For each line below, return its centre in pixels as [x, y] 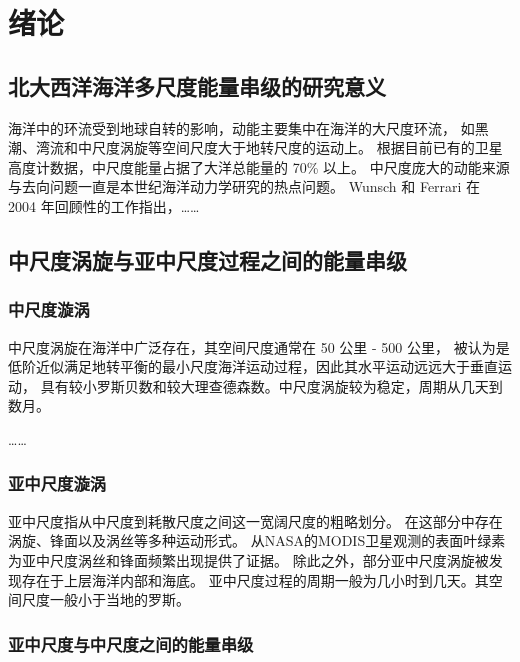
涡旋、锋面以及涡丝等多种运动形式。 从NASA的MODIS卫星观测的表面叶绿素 [257, 540]
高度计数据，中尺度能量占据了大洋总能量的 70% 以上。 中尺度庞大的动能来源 [259, 166]
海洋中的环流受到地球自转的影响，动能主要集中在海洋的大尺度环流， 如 [241, 127]
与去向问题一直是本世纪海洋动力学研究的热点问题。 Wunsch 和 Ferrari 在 [244, 186]
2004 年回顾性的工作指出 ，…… [104, 205]
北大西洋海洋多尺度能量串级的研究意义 [197, 85]
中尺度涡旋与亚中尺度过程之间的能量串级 [207, 259]
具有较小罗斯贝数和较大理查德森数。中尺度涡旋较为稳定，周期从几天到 [271, 385]
